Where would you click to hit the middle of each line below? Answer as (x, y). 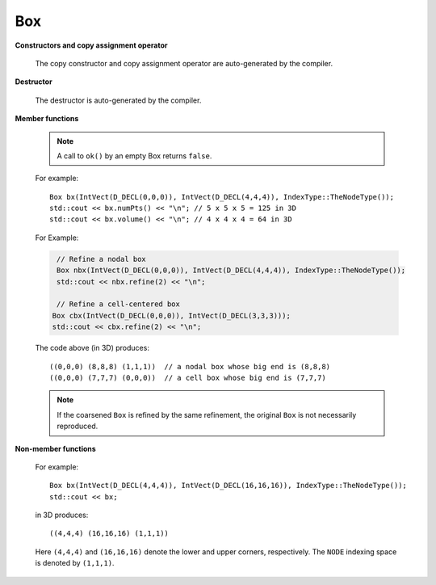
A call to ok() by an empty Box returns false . (134, 156)
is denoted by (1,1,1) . (75, 563)
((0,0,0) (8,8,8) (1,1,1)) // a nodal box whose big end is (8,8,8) (190, 366)
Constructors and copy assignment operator (91, 45)
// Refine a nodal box (102, 259)
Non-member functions (55, 448)
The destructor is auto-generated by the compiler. (118, 100)
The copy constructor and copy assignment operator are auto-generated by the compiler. (184, 63)
